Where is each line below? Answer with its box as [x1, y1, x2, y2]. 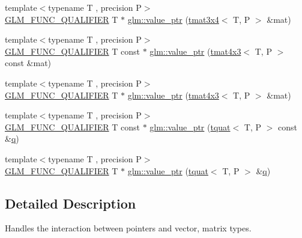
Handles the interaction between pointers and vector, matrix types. [5, 222, 252, 234]
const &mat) [5, 56, 52, 69]
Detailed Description [5, 194, 136, 212]
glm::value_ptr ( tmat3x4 [127, 13, 219, 25]
